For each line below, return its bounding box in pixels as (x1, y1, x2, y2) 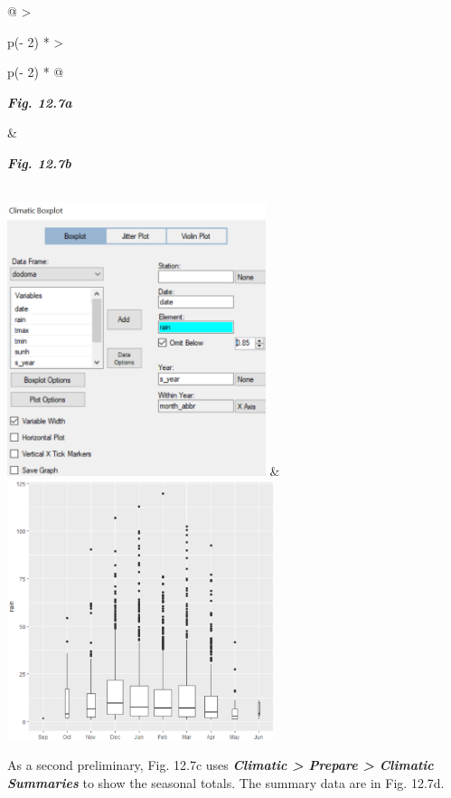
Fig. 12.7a (7, 92, 72, 111)
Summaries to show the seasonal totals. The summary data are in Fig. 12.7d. (7, 773, 445, 792)
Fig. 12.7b (7, 153, 71, 172)
